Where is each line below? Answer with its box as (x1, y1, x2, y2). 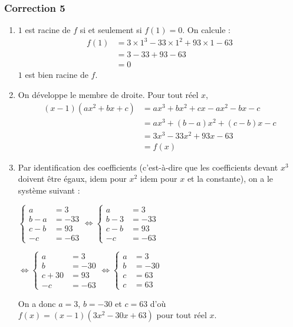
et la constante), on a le (187, 172, 273, 185)
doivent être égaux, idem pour (18, 172, 127, 185)
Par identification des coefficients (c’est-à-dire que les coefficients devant (18, 161, 278, 173)
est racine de (25, 24, 71, 36)
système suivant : (18, 184, 80, 197)
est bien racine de (25, 68, 88, 81)
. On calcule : (182, 24, 231, 36)
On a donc (18, 297, 56, 309)
